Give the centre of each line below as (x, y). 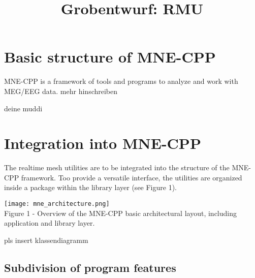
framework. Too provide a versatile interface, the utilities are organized (132, 177)
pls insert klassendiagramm (46, 240)
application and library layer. (50, 223)
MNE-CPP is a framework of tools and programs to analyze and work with (121, 81)
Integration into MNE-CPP (103, 143)
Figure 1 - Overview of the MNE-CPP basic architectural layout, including (120, 213)
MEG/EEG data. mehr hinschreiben (61, 91)
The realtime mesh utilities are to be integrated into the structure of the (117, 167)
